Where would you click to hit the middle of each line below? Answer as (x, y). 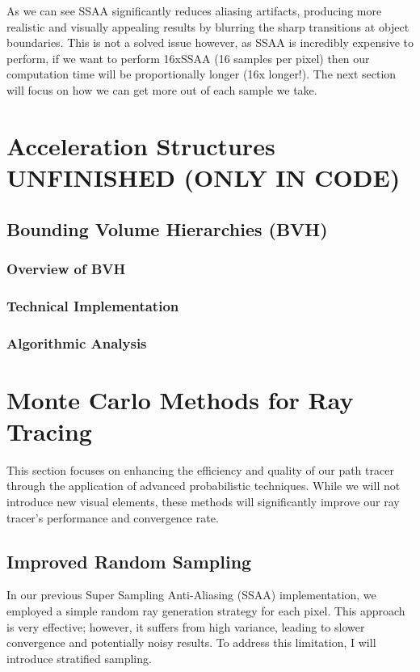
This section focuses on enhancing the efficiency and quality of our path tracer (200, 469)
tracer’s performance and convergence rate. (113, 517)
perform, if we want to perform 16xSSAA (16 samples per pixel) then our (188, 58)
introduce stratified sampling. (79, 658)
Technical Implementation (93, 305)
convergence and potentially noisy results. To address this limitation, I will (191, 642)
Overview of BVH (66, 268)
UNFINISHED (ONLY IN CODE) (204, 177)
